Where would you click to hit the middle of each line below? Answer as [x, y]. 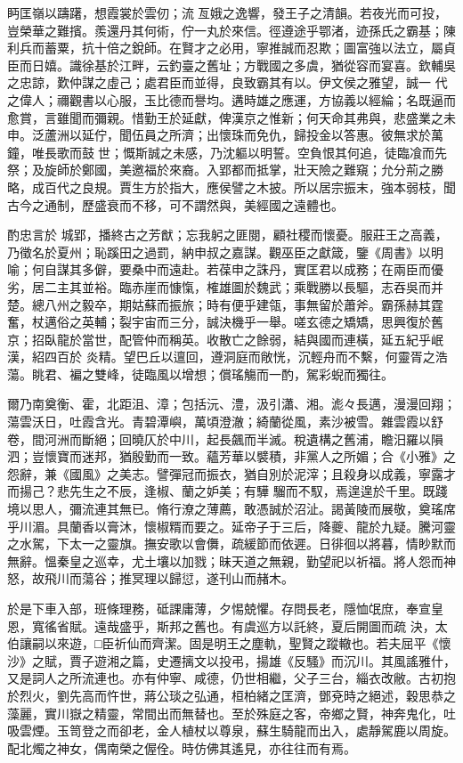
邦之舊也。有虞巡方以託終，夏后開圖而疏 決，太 [308, 625]
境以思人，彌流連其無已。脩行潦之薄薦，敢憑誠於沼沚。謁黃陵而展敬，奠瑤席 [231, 509]
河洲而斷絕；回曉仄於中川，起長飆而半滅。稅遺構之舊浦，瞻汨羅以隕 [244, 438]
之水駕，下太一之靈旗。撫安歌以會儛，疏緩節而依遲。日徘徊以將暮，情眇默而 [231, 544]
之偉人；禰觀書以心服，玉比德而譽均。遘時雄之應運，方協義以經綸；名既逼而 [231, 99]
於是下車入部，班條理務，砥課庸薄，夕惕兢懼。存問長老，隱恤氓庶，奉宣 [219, 608]
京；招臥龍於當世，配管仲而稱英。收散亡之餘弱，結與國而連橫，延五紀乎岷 [225, 339]
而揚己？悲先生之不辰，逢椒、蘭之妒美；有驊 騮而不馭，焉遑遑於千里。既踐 [227, 491]
